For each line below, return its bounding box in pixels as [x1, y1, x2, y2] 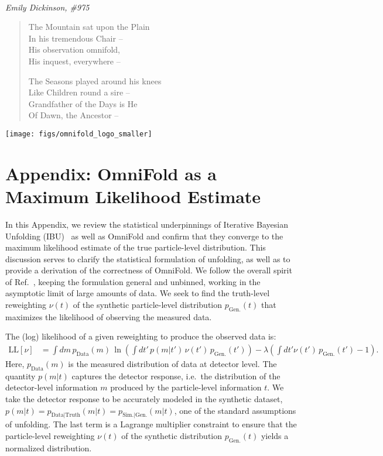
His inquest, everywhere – [28, 54, 121, 67]
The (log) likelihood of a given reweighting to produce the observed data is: [5, 330, 276, 342]
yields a [261, 430, 289, 442]
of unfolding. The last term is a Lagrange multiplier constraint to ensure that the [5, 418, 297, 430]
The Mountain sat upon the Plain [28, 20, 150, 33]
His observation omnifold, [28, 43, 120, 56]
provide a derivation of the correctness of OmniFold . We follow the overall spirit [5, 264, 292, 276]
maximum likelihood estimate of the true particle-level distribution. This [5, 241, 266, 253]
